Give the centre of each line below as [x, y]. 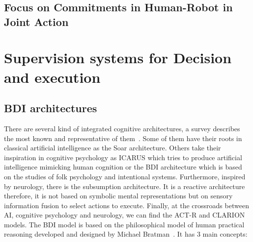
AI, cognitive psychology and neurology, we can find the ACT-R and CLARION [125, 215]
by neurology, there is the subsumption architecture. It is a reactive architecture [125, 186]
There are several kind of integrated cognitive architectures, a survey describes [122, 128]
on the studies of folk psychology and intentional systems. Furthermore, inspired [125, 176]
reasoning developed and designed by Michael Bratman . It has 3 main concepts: [126, 234]
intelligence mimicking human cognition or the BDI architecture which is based [123, 167]
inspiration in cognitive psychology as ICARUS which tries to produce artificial [123, 157]
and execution [52, 77]
